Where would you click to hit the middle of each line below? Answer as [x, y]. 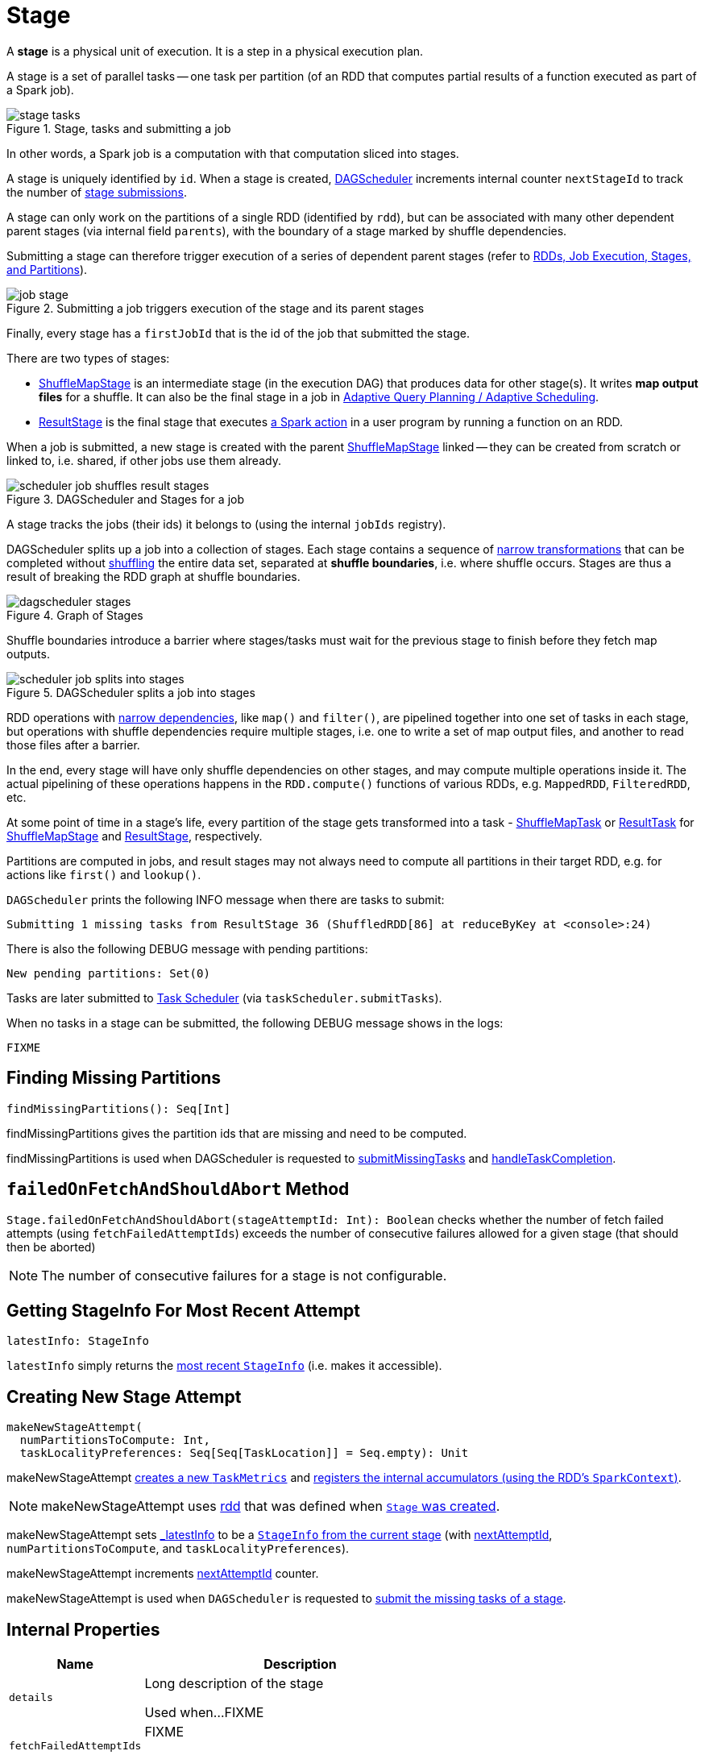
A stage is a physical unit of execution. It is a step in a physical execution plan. [215, 51]
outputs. [28, 653]
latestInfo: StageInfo [78, 1341]
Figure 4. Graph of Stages [75, 615]
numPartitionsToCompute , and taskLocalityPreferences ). [178, 1549]
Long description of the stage [234, 1683]
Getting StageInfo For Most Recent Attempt [183, 1310]
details [31, 1698]
